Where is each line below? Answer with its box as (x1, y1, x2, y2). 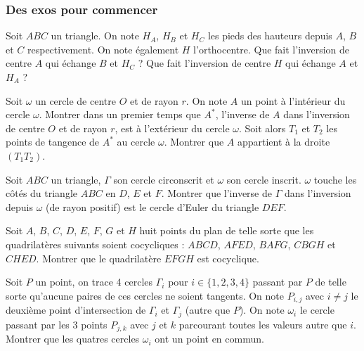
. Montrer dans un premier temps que (39, 107, 201, 122)
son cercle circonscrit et (113, 172, 214, 186)
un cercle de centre (35, 93, 116, 108)
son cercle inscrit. (226, 172, 301, 186)
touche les (313, 172, 357, 186)
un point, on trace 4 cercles (35, 274, 153, 289)
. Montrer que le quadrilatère (36, 250, 162, 265)
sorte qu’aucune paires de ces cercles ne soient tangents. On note (6, 288, 285, 302)
